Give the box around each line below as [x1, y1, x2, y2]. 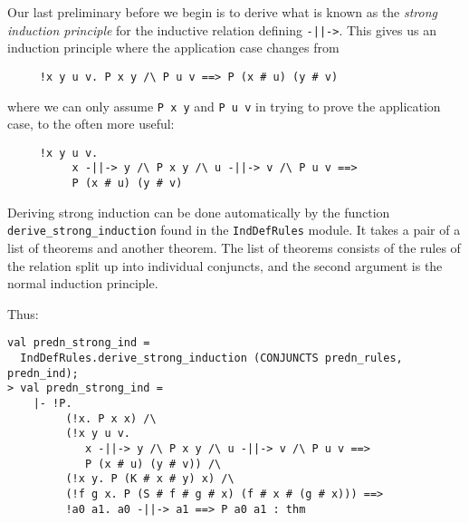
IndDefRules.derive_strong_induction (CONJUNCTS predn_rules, [20, 352, 403, 364]
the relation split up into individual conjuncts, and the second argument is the [7, 256, 443, 275]
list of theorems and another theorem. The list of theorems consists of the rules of [7, 237, 461, 257]
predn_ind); [7, 366, 79, 380]
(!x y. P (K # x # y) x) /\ [65, 472, 234, 486]
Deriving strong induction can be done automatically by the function [7, 202, 390, 221]
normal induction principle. [7, 274, 158, 293]
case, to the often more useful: [7, 114, 175, 133]
